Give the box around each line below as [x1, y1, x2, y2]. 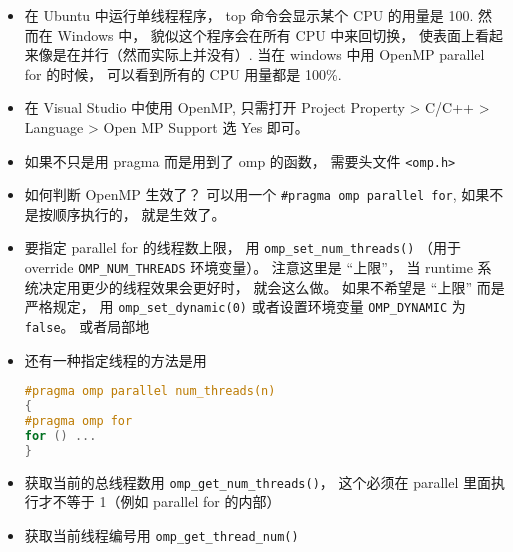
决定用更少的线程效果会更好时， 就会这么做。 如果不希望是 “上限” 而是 [38, 276, 505, 297]
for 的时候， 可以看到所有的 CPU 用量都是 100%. [24, 63, 342, 84]
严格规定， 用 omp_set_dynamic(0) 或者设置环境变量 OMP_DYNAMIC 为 [24, 296, 466, 317]
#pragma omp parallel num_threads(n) [24, 384, 276, 399]
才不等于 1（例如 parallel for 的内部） [38, 491, 281, 512]
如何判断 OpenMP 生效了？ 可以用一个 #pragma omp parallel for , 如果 [24, 184, 490, 205]
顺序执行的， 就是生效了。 [52, 203, 226, 224]
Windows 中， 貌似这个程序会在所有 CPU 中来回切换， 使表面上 [57, 24, 475, 45]
